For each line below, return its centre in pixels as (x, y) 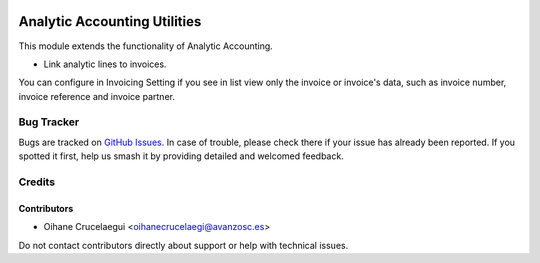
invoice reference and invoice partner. (96, 96)
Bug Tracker (49, 122)
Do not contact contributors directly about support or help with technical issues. (183, 245)
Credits (36, 182)
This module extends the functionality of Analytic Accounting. (146, 46)
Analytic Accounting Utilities (110, 21)
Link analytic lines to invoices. (105, 64)
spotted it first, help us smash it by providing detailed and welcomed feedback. (181, 156)
